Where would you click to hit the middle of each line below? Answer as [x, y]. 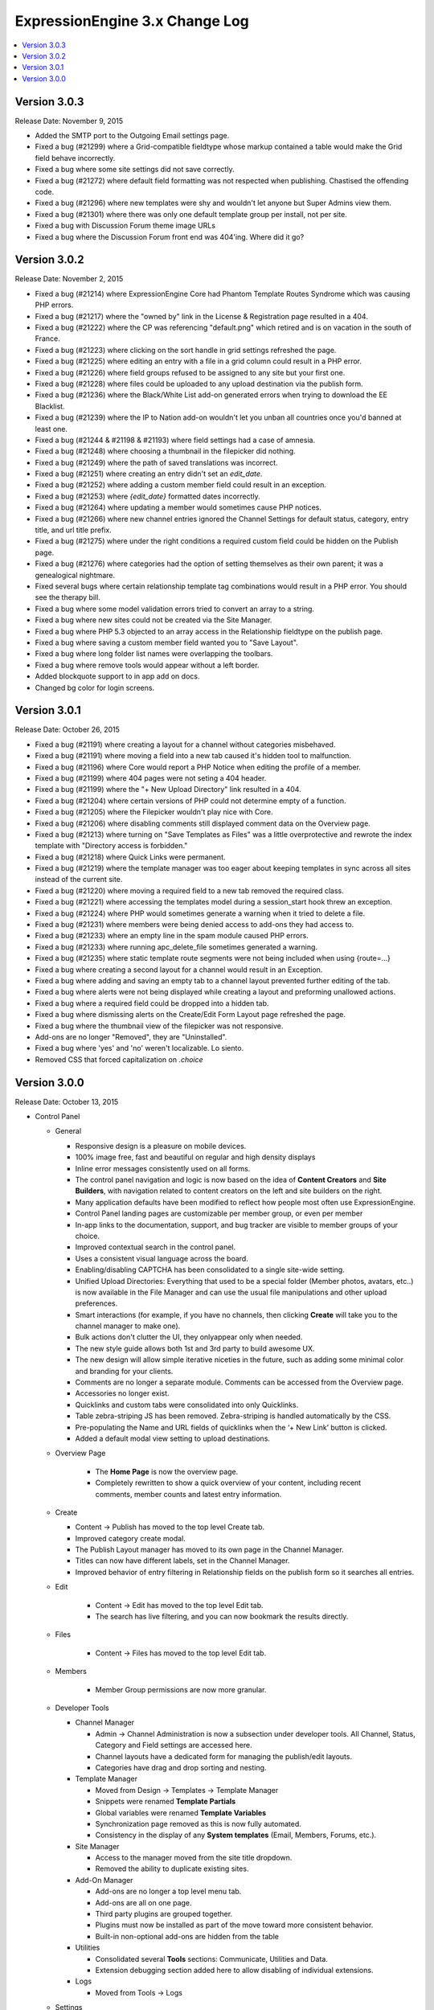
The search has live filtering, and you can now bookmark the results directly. [222, 1617]
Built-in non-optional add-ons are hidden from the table [187, 1936]
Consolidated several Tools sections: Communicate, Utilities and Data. [212, 1959]
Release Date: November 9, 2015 [69, 121]
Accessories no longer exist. [122, 1393]
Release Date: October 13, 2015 [67, 1101]
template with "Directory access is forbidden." [111, 846]
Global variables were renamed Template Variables [181, 1812]
